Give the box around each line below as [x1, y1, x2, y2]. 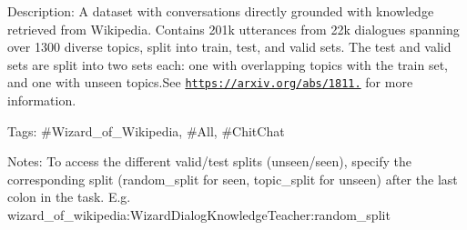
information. [7, 91, 76, 110]
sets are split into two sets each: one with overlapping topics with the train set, [7, 55, 448, 74]
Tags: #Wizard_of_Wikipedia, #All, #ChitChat [7, 121, 285, 140]
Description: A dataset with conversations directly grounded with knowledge [7, 2, 434, 20]
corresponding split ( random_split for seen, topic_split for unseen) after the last [7, 169, 458, 188]
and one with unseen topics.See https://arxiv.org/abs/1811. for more [7, 73, 413, 92]
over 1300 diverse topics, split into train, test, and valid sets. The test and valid [7, 37, 452, 56]
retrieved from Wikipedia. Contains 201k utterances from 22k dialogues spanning [7, 19, 460, 38]
